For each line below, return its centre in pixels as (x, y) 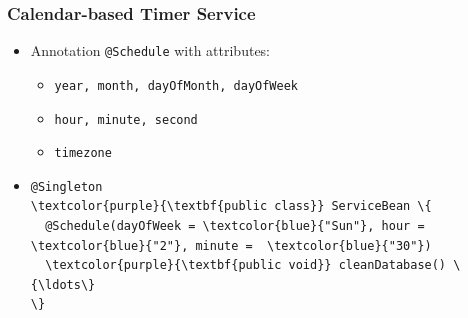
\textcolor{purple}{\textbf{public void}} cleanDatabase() (246, 265)
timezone (83, 153)
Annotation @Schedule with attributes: (150, 50)
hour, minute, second (126, 119)
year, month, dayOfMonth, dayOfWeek (176, 85)
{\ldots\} (63, 284)
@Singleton (66, 186)
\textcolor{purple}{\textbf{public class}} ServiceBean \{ (231, 206)
